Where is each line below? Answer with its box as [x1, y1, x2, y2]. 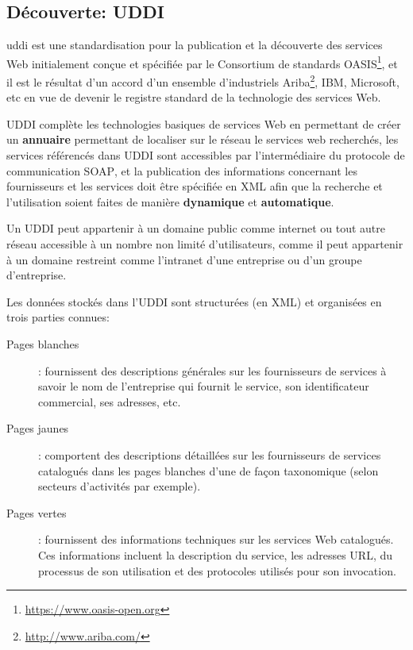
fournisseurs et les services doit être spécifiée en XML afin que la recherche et [6, 178, 383, 194]
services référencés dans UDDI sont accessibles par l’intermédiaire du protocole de [6, 147, 405, 163]
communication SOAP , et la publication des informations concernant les [6, 162, 357, 179]
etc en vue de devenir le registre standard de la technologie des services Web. [6, 89, 381, 106]
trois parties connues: [6, 309, 110, 325]
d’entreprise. [6, 267, 67, 283]
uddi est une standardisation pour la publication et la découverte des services [6, 37, 383, 53]
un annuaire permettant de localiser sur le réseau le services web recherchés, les [6, 131, 399, 148]
